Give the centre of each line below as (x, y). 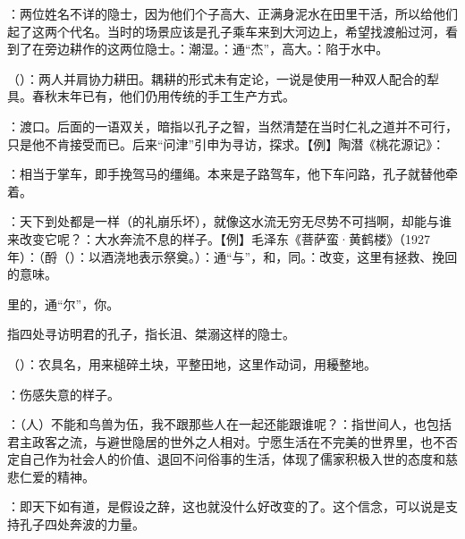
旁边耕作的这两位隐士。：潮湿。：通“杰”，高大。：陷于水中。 (216, 49)
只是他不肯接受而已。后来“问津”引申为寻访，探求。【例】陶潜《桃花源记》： (226, 143)
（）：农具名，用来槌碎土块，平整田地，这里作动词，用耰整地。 (192, 363)
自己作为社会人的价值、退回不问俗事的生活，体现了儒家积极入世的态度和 (232, 459)
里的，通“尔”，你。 (63, 303)
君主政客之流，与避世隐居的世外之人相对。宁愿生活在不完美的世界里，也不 (226, 441)
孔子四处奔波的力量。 (82, 524)
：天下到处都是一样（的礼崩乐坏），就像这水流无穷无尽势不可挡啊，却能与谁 (229, 221)
